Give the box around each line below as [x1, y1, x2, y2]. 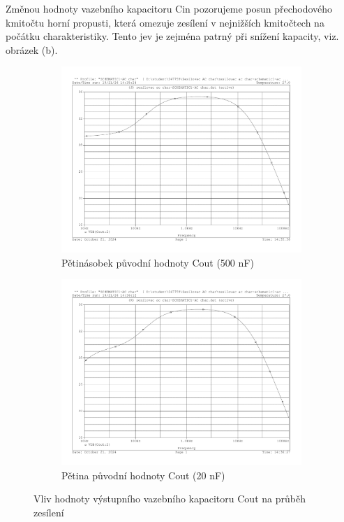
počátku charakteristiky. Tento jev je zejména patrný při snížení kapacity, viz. [6, 29, 339, 43]
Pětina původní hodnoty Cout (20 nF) [61, 467, 225, 482]
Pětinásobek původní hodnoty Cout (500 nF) [61, 255, 254, 269]
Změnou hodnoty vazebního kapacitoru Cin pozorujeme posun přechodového [6, 1, 333, 15]
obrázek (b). [6, 42, 58, 57]
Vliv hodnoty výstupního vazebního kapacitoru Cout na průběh [33, 491, 306, 506]
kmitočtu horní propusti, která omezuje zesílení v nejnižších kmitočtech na [6, 15, 324, 29]
